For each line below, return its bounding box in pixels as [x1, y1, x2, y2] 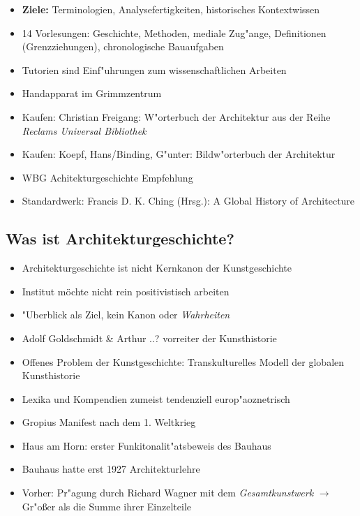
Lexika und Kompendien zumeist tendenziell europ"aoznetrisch [22, 391, 290, 406]
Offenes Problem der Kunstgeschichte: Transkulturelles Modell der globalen [22, 354, 345, 369]
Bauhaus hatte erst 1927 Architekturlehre [22, 462, 200, 476]
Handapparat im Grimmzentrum [22, 86, 162, 101]
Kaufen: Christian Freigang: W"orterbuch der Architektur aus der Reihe [22, 109, 331, 124]
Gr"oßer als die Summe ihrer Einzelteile [22, 499, 191, 513]
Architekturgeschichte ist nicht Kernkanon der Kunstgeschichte [22, 260, 292, 275]
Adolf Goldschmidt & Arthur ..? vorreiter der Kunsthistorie [22, 330, 277, 345]
